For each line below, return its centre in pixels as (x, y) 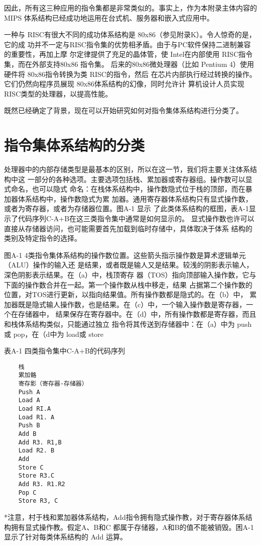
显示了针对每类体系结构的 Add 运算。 (66, 537)
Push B (29, 426)
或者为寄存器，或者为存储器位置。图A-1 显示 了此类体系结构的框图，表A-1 (126, 208)
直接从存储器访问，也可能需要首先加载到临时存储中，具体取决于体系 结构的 (128, 228)
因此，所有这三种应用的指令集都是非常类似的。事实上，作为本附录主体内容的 (130, 8)
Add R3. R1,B (40, 442)
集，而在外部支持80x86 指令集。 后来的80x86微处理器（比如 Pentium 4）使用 (129, 64)
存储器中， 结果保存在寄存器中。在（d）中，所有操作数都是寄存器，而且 (137, 314)
